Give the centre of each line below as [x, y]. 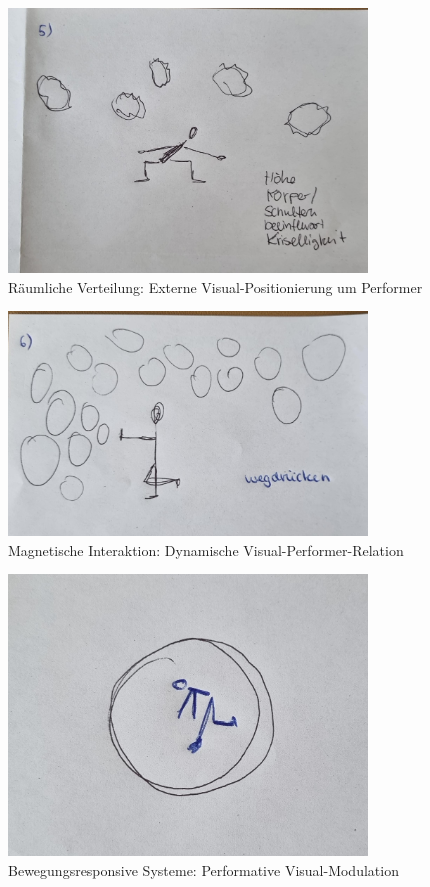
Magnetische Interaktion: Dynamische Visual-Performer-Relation [206, 549]
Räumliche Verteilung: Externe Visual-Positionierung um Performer [215, 286]
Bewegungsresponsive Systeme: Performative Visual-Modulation [203, 869]
